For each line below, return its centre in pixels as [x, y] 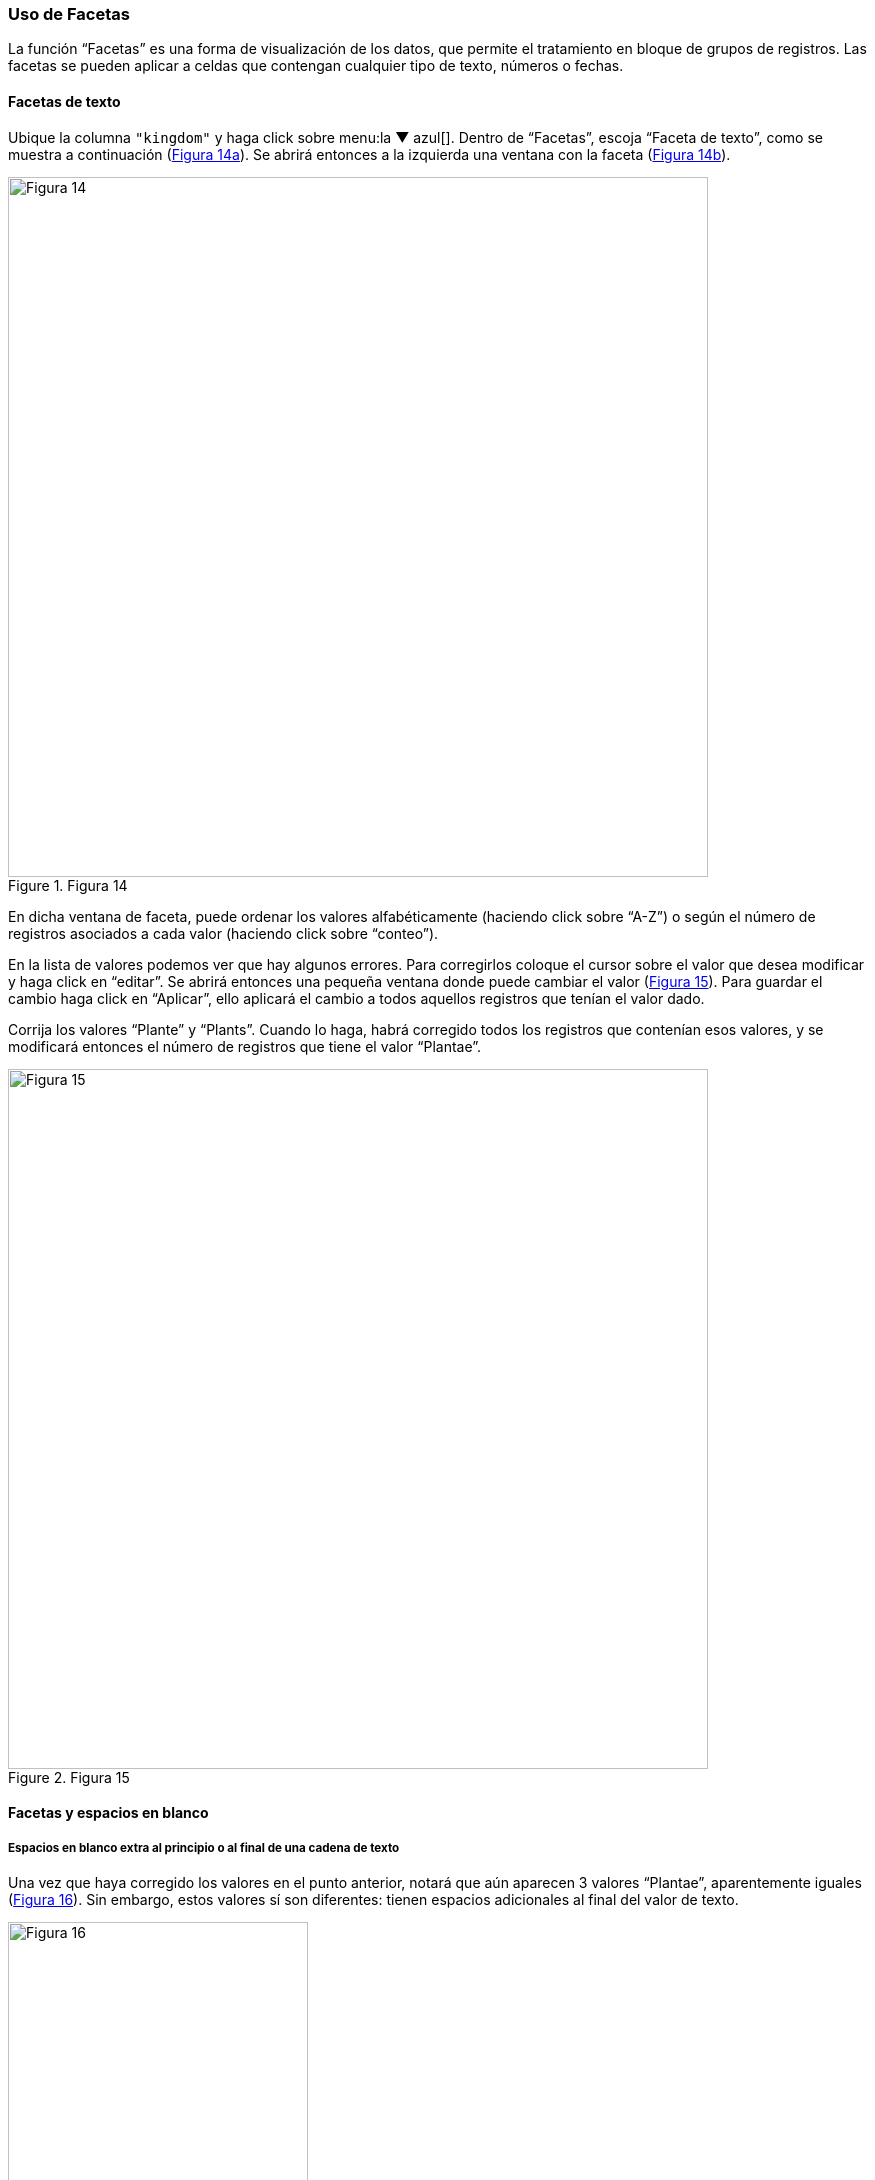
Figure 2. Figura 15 [69, 1777]
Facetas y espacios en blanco [108, 1813]
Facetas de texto [64, 101]
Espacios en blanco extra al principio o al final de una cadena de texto [204, 1847]
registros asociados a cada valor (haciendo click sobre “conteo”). [223, 933]
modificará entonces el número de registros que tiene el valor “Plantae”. [245, 1046]
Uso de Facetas [69, 14]
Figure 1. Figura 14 [68, 885]
